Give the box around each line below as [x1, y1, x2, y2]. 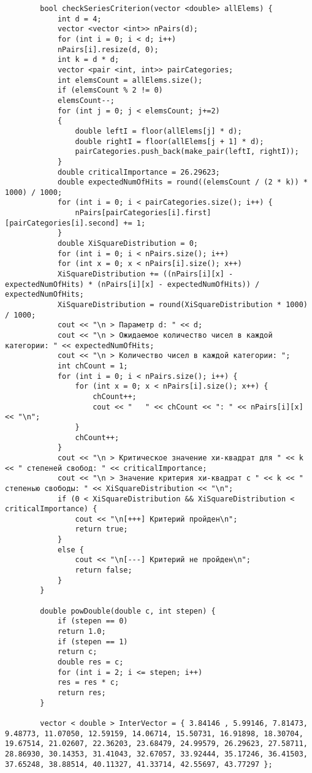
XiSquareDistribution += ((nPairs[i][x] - [57, 270, 234, 279]
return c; [57, 647, 97, 657]
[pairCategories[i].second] [5, 218, 120, 227]
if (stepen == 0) [57, 617, 128, 626]
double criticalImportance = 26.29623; [57, 167, 220, 177]
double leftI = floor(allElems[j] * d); [75, 126, 242, 135]
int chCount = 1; [57, 361, 128, 370]
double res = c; [57, 658, 124, 666]
